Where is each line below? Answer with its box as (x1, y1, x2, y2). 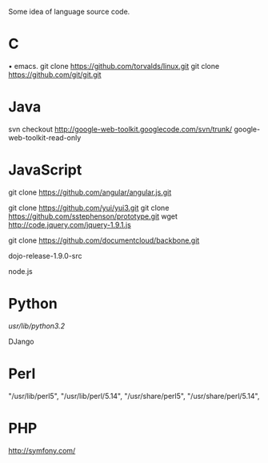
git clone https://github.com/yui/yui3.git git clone (8, 203, 170, 212)
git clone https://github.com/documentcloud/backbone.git (8, 236, 200, 245)
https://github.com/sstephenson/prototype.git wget (8, 211, 178, 221)
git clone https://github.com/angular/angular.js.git (8, 187, 172, 197)
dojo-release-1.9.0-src (8, 251, 82, 260)
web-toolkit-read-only (8, 132, 82, 143)
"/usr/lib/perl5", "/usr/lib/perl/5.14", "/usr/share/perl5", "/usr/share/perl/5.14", (8, 391, 260, 401)
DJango (8, 336, 34, 346)
